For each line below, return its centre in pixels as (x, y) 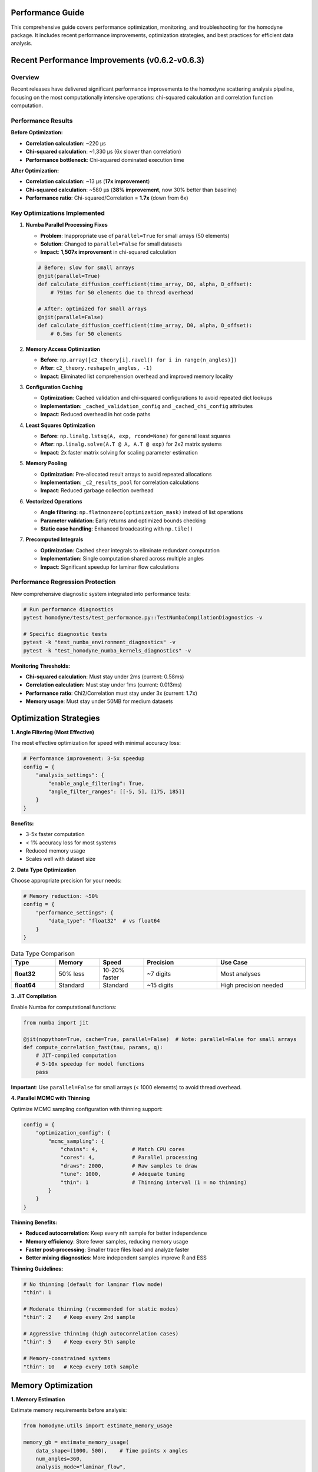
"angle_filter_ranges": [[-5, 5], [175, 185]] (116, 791)
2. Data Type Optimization (44, 870)
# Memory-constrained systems (67, 1358)
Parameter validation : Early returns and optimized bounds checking (123, 520)
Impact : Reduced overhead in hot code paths (95, 415)
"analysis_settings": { (70, 775)
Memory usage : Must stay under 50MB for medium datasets (99, 701)
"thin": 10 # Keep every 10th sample (81, 1367)
